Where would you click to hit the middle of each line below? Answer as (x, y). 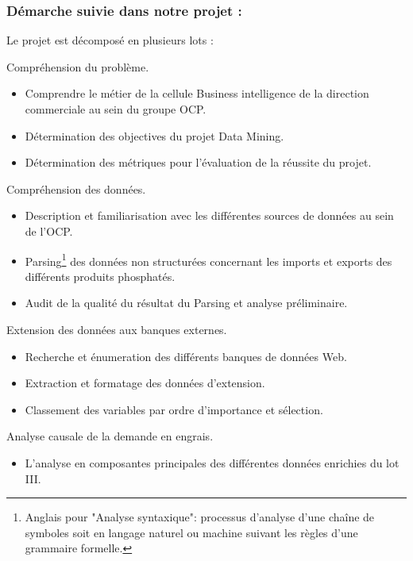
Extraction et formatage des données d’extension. (145, 383)
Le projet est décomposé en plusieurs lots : (110, 40)
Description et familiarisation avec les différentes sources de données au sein (209, 215)
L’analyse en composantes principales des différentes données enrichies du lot (212, 462)
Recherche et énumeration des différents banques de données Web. (186, 356)
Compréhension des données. (76, 188)
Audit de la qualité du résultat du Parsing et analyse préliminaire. (186, 303)
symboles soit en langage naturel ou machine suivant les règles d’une (191, 532)
